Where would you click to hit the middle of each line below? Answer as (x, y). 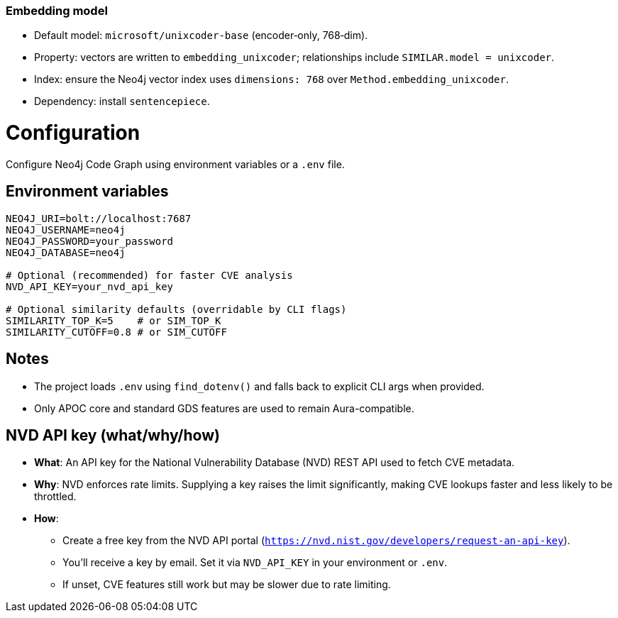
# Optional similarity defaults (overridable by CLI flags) (176, 309)
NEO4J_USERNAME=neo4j (66, 230)
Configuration (73, 133)
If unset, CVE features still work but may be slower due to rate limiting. (227, 585)
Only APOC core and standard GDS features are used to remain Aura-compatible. (224, 408)
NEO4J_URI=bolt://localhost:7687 (99, 218)
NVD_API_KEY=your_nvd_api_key (90, 286)
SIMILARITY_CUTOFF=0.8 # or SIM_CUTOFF (116, 332)
